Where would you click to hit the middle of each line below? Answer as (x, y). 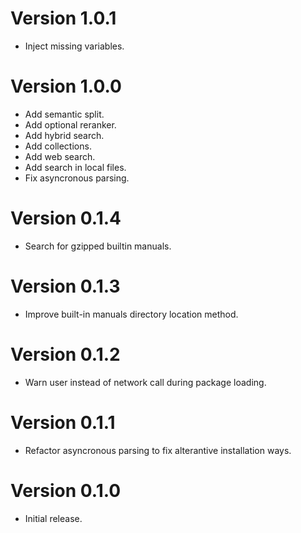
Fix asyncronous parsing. (77, 178)
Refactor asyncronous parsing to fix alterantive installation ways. (158, 450)
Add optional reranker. (70, 124)
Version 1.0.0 (66, 86)
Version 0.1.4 (66, 218)
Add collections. (58, 146)
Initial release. (53, 518)
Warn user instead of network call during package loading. (145, 382)
